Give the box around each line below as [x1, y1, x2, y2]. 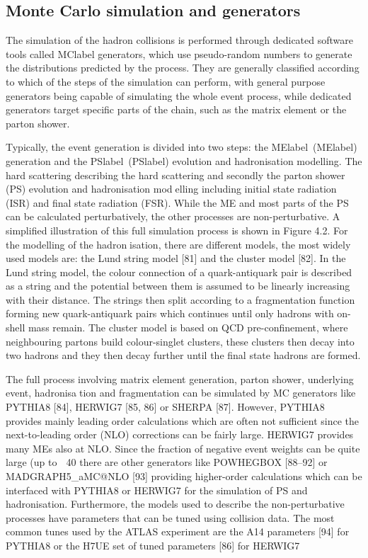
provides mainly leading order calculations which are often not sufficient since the [6, 413, 360, 428]
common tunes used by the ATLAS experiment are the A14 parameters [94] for [6, 524, 350, 539]
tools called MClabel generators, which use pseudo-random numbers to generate [6, 46, 352, 61]
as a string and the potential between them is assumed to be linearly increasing [6, 278, 350, 293]
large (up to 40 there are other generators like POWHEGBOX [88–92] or [6, 455, 328, 469]
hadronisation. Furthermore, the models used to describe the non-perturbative [6, 496, 345, 511]
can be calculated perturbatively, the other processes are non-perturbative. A [6, 209, 340, 224]
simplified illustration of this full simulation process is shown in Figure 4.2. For [6, 222, 348, 237]
